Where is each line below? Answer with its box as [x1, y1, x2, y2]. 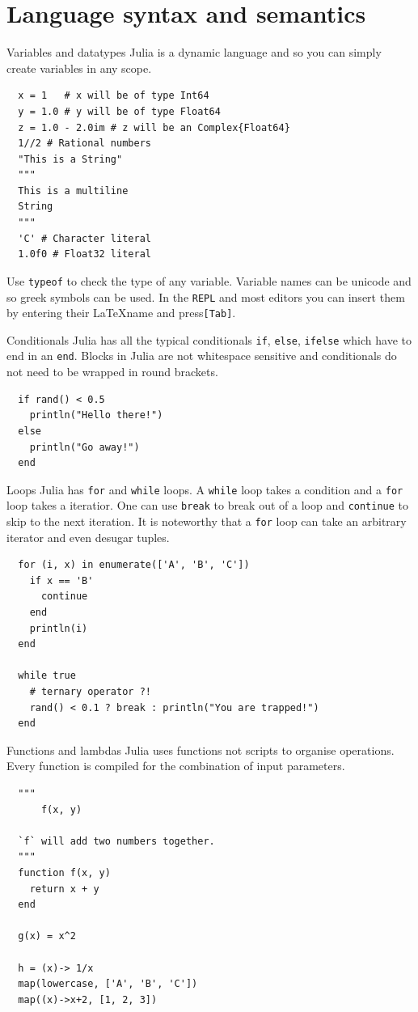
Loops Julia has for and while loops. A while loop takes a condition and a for [6, 481, 403, 498]
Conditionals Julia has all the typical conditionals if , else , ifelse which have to [6, 331, 412, 348]
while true [18, 670, 76, 682]
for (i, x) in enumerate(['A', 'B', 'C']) [18, 559, 250, 571]
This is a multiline [18, 184, 129, 197]
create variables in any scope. [6, 59, 152, 76]
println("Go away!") [29, 441, 140, 453]
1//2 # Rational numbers [18, 138, 151, 150]
